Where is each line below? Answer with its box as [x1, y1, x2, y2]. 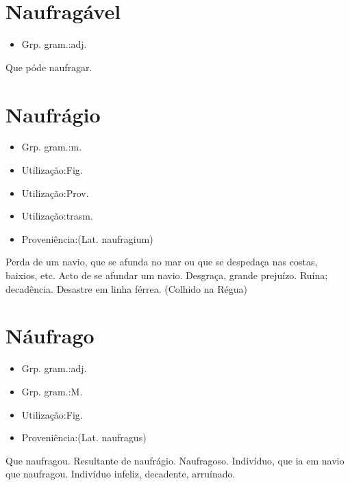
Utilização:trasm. [21, 209, 93, 223]
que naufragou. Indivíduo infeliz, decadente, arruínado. [5, 467, 236, 481]
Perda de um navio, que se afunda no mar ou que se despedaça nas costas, [5, 254, 318, 269]
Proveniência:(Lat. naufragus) [21, 430, 147, 445]
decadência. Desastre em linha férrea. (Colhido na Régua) [5, 281, 247, 296]
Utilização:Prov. [21, 185, 89, 200]
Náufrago [5, 322, 95, 350]
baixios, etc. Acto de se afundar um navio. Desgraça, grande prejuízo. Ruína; [5, 268, 328, 282]
